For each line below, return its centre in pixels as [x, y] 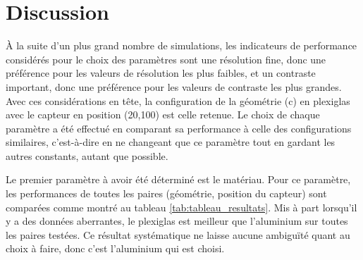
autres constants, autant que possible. [87, 155]
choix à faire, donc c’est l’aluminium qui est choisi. [115, 248]
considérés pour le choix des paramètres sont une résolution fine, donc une [166, 59]
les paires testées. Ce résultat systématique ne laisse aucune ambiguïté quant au [178, 234]
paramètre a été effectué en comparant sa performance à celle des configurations [179, 128]
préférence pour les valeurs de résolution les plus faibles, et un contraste [161, 73]
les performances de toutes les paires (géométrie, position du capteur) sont [166, 193]
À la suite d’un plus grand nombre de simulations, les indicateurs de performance [181, 45]
